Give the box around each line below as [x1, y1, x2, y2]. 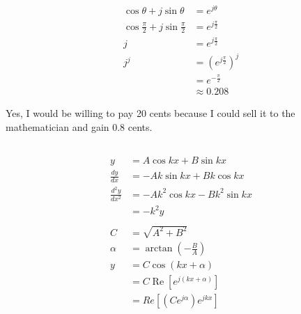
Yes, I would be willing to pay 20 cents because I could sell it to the [6, 106, 295, 120]
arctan [145, 244, 173, 254]
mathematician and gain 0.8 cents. [6, 119, 153, 134]
